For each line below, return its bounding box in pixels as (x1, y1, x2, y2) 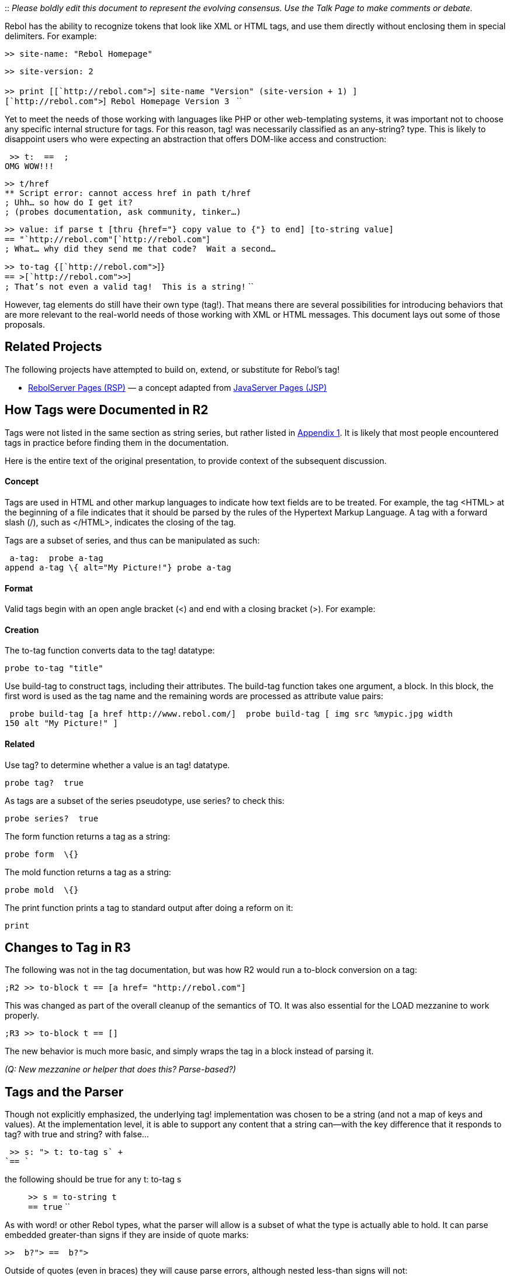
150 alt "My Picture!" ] (5, 718, 118, 728)
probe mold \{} (5, 885, 79, 895)
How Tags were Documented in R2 (5, 403, 209, 418)
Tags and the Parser (5, 1084, 124, 1099)
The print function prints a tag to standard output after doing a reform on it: (5, 902, 293, 913)
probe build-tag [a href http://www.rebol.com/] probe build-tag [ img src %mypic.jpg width (9, 709, 453, 719)
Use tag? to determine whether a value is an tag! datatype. (5, 759, 230, 770)
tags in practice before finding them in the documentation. (5, 437, 229, 448)
